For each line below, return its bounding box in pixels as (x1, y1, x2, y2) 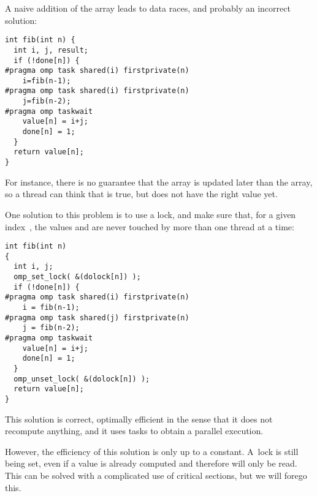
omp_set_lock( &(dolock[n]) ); (13, 272, 141, 282)
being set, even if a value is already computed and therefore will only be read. (5, 457, 297, 470)
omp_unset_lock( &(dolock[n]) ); (13, 374, 150, 383)
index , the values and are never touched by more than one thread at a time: (5, 220, 294, 233)
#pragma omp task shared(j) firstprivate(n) (5, 313, 189, 322)
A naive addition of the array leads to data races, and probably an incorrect (5, 2, 291, 14)
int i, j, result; (13, 45, 89, 54)
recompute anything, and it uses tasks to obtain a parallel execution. (5, 424, 264, 437)
